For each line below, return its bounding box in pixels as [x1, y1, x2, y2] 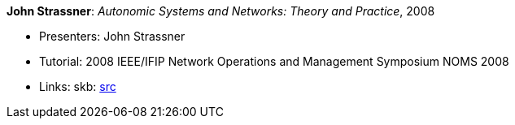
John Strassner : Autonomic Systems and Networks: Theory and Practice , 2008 [7, 4, 435, 18]
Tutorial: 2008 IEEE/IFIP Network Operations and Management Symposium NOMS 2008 [39, 54, 509, 68]
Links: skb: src [39, 80, 116, 93]
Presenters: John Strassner [39, 29, 185, 43]
